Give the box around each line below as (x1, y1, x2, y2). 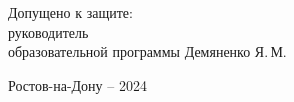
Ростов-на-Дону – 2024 (8, 74, 147, 95)
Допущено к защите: (8, 2, 133, 22)
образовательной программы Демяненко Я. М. (8, 41, 287, 62)
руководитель (8, 21, 89, 42)
